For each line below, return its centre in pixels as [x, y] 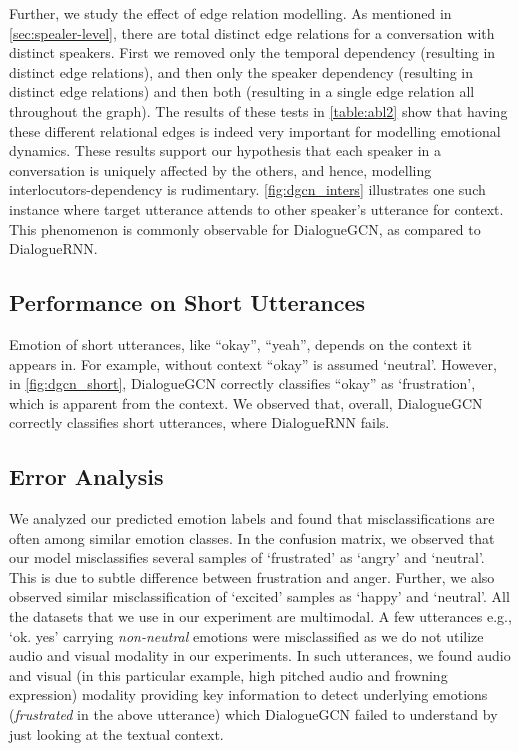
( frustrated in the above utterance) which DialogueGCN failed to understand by [253, 714]
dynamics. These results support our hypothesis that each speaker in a [225, 150]
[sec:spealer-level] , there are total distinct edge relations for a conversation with [252, 32]
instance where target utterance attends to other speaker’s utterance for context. [256, 208]
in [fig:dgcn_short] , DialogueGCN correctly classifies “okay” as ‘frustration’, [242, 383]
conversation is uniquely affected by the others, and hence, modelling [220, 169]
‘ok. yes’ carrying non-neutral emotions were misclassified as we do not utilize [246, 635]
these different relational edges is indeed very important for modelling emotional [255, 130]
